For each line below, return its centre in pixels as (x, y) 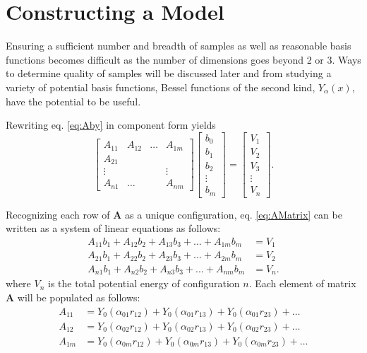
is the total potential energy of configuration (144, 283)
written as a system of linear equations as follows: (113, 228)
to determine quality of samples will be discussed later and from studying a (169, 73)
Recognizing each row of (58, 214)
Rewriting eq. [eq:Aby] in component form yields (111, 125)
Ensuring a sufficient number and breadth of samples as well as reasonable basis (179, 46)
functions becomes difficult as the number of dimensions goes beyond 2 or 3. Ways (183, 59)
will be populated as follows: (79, 297)
